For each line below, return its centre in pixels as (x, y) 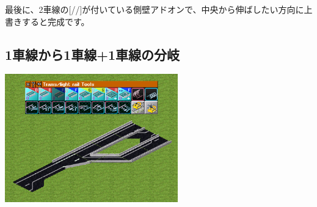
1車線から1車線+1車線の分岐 (92, 54)
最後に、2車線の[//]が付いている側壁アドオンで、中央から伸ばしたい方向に (155, 9)
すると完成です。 (56, 21)
